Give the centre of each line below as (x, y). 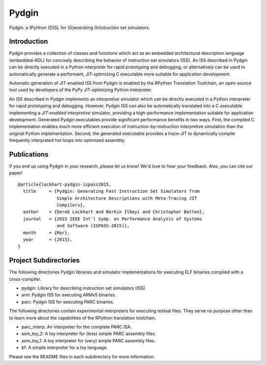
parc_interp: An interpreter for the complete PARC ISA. (77, 327)
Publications (29, 154)
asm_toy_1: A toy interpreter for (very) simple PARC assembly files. (89, 340)
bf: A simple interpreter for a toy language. (65, 348)
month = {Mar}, (46, 232)
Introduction (29, 42)
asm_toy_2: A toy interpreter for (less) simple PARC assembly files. (89, 334)
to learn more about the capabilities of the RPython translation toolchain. (83, 318)
